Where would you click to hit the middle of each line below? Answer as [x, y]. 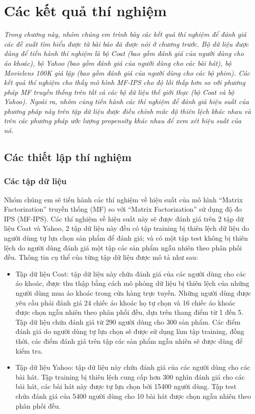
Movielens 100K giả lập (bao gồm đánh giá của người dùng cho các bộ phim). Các [127, 72]
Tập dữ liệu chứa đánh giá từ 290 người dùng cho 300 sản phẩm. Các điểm [128, 321]
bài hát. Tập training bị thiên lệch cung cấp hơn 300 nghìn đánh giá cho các [130, 376]
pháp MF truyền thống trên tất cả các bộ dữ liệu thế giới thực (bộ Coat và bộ [119, 92]
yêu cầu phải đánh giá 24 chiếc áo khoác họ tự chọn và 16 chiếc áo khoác [125, 302]
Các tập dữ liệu [35, 181]
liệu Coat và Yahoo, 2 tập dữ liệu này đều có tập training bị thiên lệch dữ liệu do [127, 228]
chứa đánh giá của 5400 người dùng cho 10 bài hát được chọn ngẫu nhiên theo [133, 396]
